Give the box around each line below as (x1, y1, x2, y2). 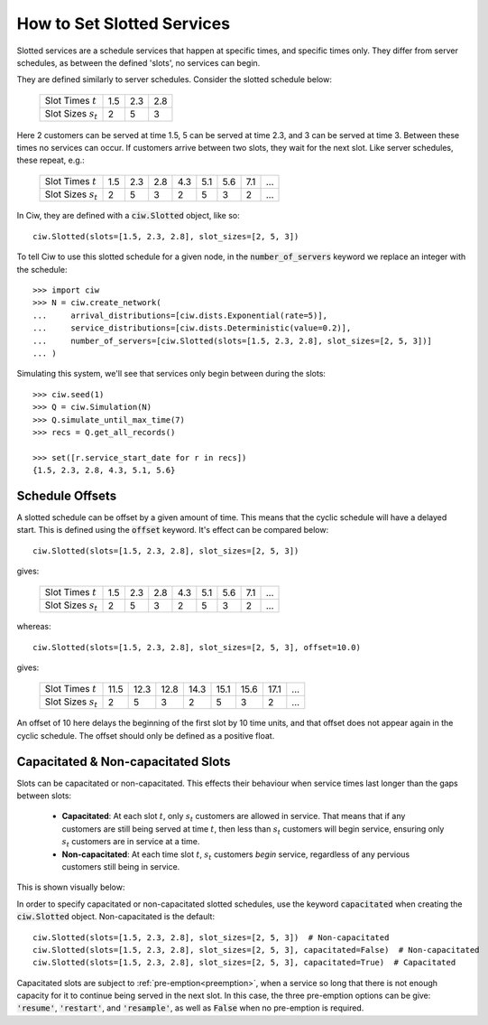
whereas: (16, 621, 51, 632)
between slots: (16, 790, 72, 801)
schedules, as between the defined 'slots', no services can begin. (16, 57, 261, 68)
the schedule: (16, 264, 68, 275)
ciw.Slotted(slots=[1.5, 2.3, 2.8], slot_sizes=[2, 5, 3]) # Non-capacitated (32, 932, 390, 943)
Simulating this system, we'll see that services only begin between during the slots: (16, 368, 327, 379)
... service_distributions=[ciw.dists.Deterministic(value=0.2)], (32, 323, 352, 333)
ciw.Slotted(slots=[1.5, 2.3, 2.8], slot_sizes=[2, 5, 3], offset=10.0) (32, 642, 361, 652)
